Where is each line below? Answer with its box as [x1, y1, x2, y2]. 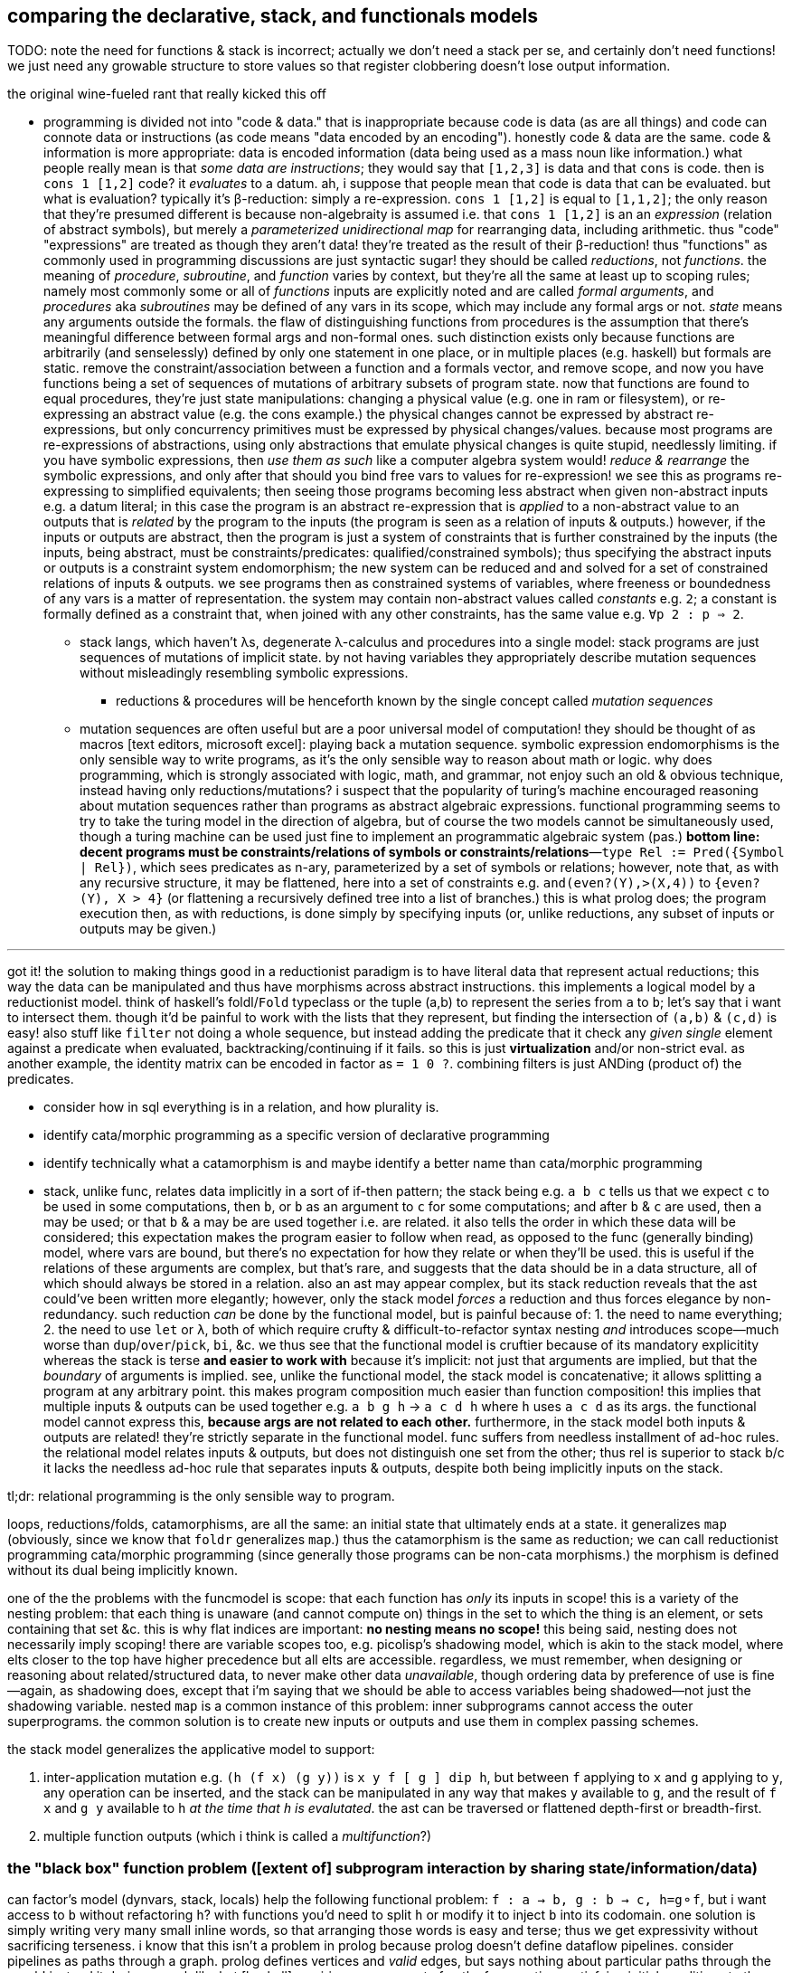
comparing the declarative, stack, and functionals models [7, 5, 539, 27]
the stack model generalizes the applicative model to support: [7, 1741, 375, 1758]
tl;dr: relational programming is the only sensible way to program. [7, 1488, 395, 1504]
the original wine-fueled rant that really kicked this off [7, 86, 326, 102]
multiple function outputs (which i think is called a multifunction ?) [43, 1828, 432, 1845]
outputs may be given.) [80, 921, 217, 937]
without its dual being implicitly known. [7, 1562, 239, 1579]
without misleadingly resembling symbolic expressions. [80, 665, 409, 681]
